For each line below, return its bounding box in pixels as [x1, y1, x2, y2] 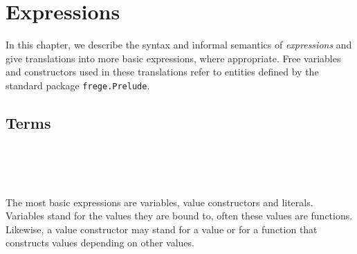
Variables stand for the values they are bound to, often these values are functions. [6, 208, 353, 223]
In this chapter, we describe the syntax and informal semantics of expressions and [6, 37, 352, 52]
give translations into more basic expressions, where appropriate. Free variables [6, 51, 341, 65]
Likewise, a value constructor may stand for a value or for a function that [6, 221, 318, 236]
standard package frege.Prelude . [6, 78, 150, 92]
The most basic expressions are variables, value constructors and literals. [6, 194, 313, 209]
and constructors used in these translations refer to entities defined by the [6, 64, 319, 79]
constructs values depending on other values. [6, 235, 194, 250]
